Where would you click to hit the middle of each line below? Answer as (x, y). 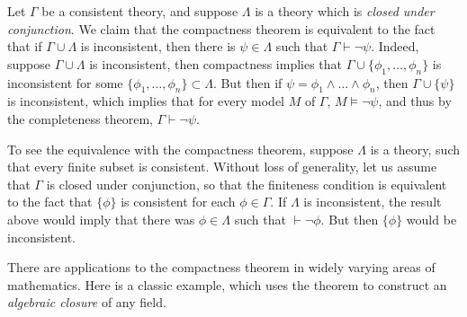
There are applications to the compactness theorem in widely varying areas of (221, 267)
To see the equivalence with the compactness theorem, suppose (180, 149)
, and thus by (415, 101)
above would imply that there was (101, 219)
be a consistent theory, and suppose (140, 11)
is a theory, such (415, 149)
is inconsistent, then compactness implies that (216, 63)
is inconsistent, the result (373, 202)
